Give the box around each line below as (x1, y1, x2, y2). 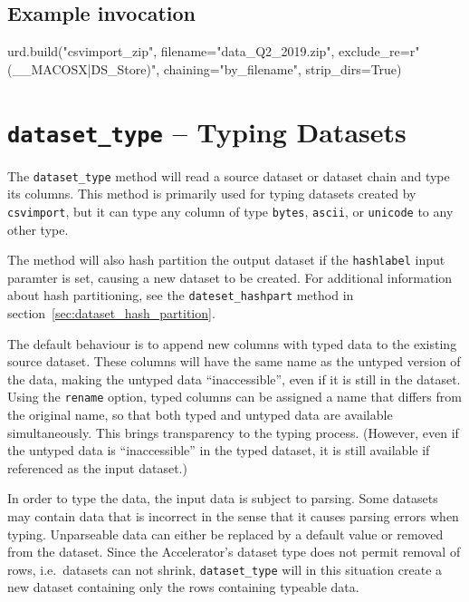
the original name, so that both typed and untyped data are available (7, 405, 393, 424)
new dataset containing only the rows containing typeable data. (7, 578, 359, 597)
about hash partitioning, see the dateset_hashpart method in (7, 286, 354, 305)
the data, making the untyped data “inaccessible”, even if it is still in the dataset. (7, 369, 461, 388)
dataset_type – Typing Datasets (7, 112, 407, 150)
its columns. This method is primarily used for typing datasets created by (7, 184, 416, 203)
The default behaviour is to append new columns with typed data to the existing (7, 334, 457, 353)
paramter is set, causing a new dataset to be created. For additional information (7, 267, 453, 286)
